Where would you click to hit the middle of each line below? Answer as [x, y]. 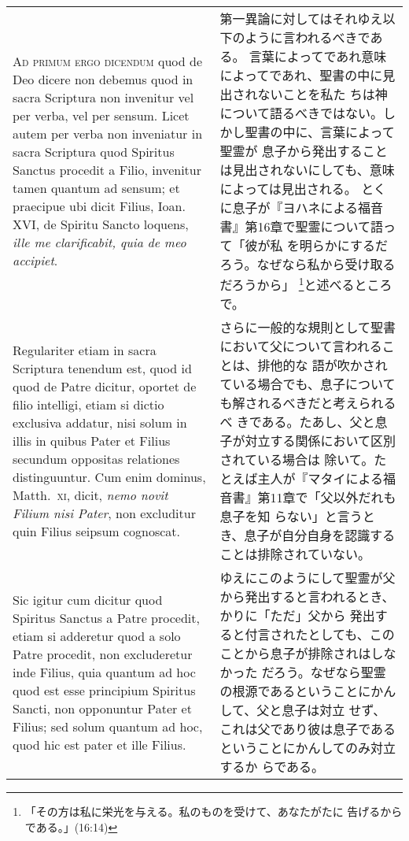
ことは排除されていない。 [295, 554]
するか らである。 [272, 767]
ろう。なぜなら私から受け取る [308, 264]
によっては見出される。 [288, 189]
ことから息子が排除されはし [302, 654]
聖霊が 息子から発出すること [304, 151]
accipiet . [35, 261]
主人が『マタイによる [320, 479]
